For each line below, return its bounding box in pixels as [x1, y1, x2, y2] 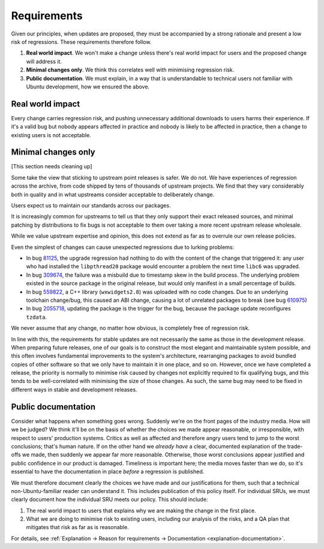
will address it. [26, 58, 62, 65]
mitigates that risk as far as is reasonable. [26, 524, 129, 531]
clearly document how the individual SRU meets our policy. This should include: [11, 496, 208, 503]
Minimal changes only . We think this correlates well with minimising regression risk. [26, 66, 235, 73]
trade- [287, 443, 303, 450]
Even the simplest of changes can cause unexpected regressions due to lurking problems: [11, 244, 234, 251]
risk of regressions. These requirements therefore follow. [11, 38, 152, 45]
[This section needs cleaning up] [11, 163, 92, 170]
